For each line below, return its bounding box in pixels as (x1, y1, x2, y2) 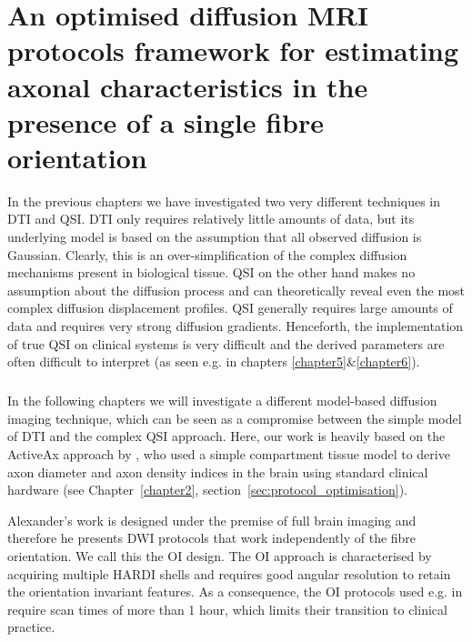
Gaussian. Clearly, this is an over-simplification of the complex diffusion (7, 245, 407, 264)
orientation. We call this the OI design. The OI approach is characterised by (7, 546, 432, 565)
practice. (7, 617, 55, 637)
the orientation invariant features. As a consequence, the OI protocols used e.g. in (7, 582, 463, 601)
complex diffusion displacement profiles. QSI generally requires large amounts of (7, 298, 453, 317)
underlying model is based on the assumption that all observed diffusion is (7, 227, 422, 246)
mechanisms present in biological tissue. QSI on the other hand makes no (7, 263, 416, 282)
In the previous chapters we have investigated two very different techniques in (7, 191, 441, 210)
